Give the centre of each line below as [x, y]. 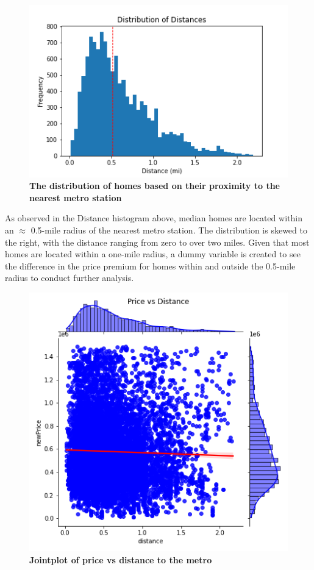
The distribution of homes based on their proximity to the [155, 186]
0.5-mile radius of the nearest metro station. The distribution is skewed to [169, 230]
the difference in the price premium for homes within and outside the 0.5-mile [150, 265]
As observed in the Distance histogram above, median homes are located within [154, 218]
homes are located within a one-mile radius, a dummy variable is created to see [153, 254]
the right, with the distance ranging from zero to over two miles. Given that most [157, 242]
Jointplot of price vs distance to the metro [121, 559]
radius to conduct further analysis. [70, 278]
